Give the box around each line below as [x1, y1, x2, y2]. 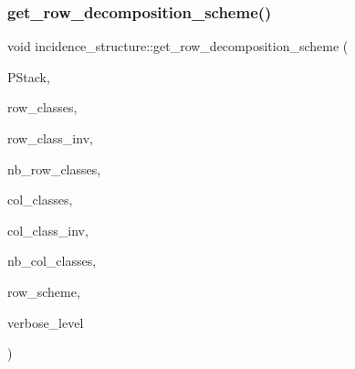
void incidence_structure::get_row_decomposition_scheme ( [7, 37, 349, 56]
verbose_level [7, 312, 84, 332]
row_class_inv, [7, 129, 93, 147]
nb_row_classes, [7, 159, 101, 178]
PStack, [7, 67, 50, 86]
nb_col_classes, [7, 251, 97, 270]
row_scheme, [7, 281, 80, 300]
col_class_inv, [7, 220, 89, 239]
